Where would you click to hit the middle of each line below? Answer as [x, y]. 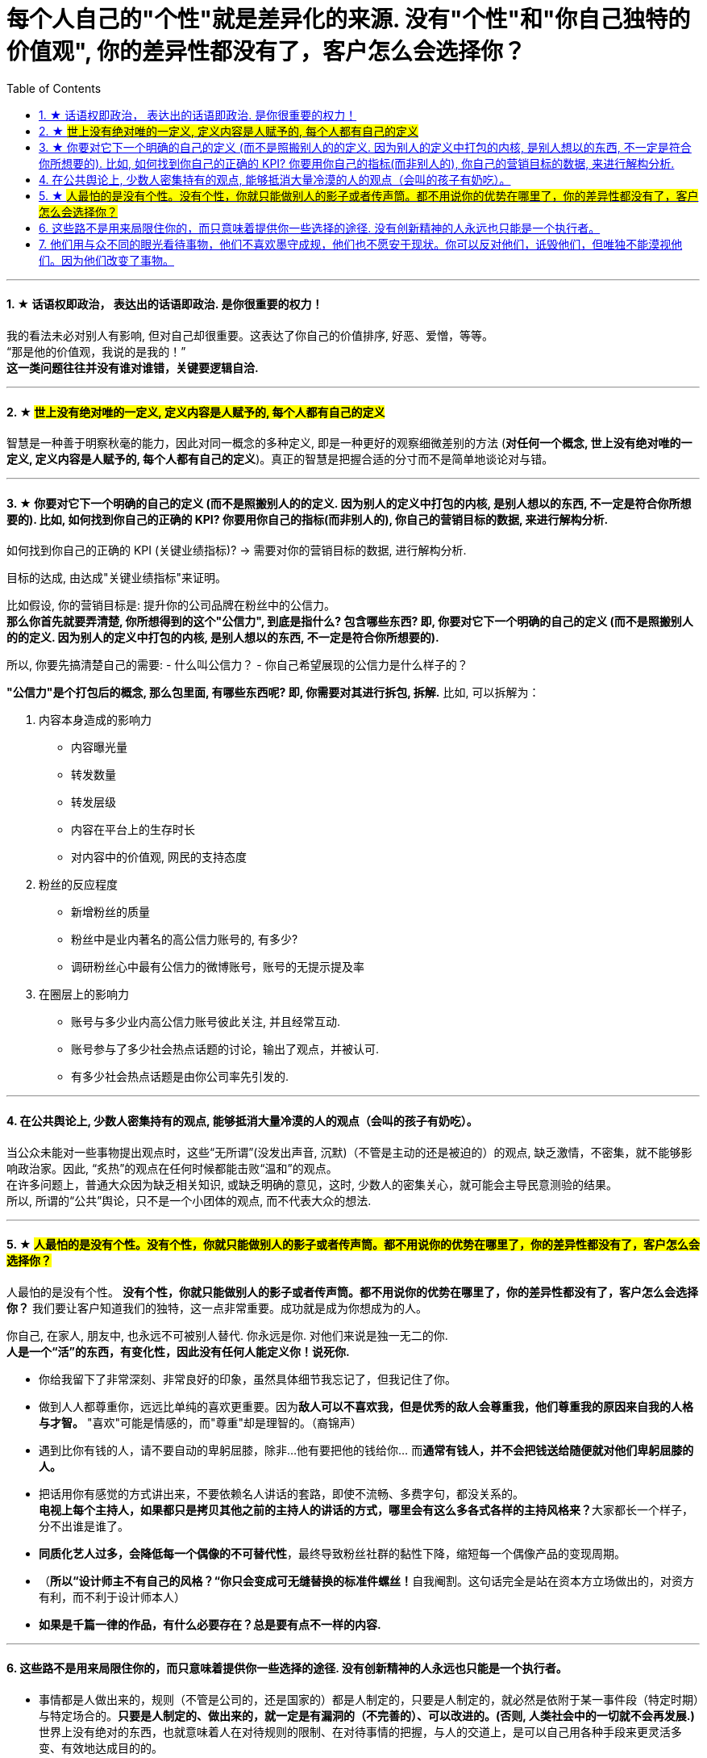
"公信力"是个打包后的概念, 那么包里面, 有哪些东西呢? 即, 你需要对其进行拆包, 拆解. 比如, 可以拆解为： [273, 693]
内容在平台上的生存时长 [133, 830]
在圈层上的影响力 [84, 994]
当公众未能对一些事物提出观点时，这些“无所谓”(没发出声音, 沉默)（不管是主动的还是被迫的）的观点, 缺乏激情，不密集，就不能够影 [349, 1152]
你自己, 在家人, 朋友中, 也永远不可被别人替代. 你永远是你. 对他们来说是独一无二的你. [227, 1335]
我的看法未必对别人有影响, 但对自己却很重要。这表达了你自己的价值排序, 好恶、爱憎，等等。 [250, 335]
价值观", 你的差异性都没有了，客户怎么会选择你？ [266, 52]
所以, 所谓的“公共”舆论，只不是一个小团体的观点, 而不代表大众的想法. [189, 1200]
